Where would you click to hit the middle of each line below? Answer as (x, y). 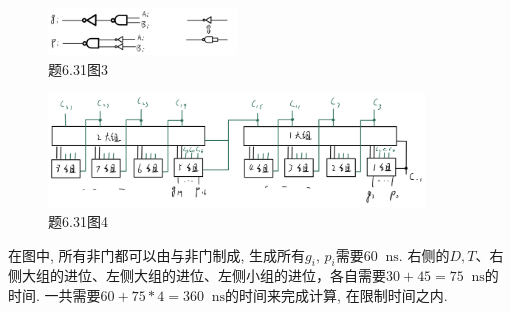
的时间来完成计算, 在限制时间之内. (336, 295)
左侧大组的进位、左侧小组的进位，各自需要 (245, 275)
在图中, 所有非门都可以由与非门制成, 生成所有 (157, 254)
